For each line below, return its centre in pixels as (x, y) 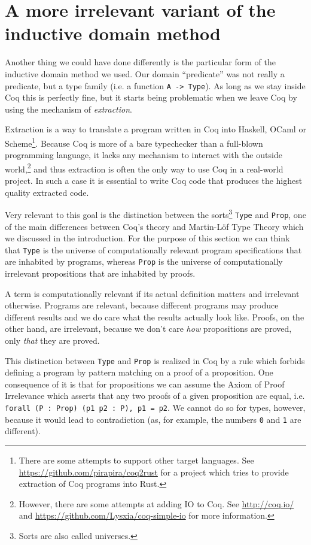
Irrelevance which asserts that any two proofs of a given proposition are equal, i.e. (155, 396)
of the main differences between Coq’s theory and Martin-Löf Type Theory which (154, 226)
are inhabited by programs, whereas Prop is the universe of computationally (144, 261)
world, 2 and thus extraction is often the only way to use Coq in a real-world (144, 168)
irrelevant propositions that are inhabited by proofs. (100, 273)
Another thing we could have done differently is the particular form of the (140, 62)
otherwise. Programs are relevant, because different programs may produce (142, 305)
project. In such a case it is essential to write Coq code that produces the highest (154, 181)
